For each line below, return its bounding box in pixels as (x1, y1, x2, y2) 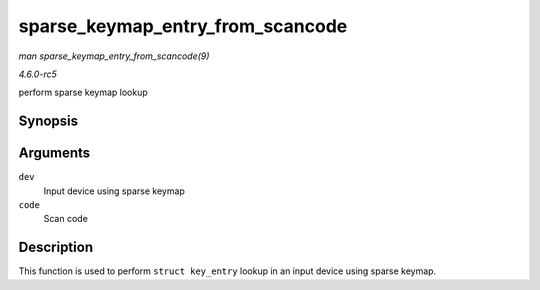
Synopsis (18, 113, 79, 130)
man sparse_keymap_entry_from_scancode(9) (18, 50, 210, 62)
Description (18, 239, 94, 256)
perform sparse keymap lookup (18, 86, 149, 99)
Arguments (18, 145, 91, 162)
